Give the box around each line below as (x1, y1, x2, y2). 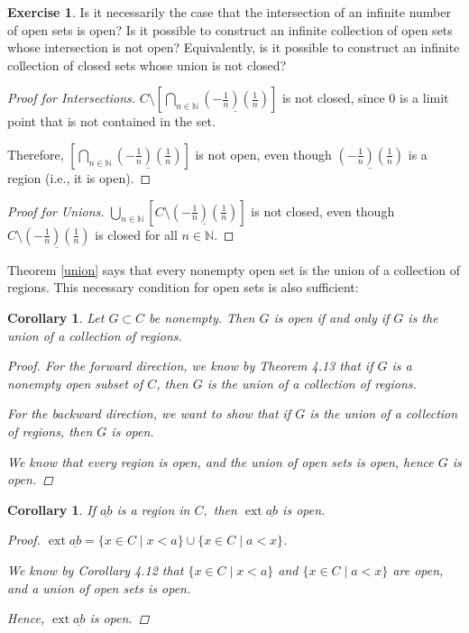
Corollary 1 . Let (7, 307, 105, 326)
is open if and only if (273, 307, 390, 326)
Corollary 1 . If (7, 500, 96, 518)
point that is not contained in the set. (7, 112, 216, 131)
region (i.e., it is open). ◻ (7, 168, 152, 187)
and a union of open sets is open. (7, 578, 191, 597)
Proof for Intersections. (7, 88, 136, 107)
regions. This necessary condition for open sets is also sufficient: (7, 278, 359, 297)
